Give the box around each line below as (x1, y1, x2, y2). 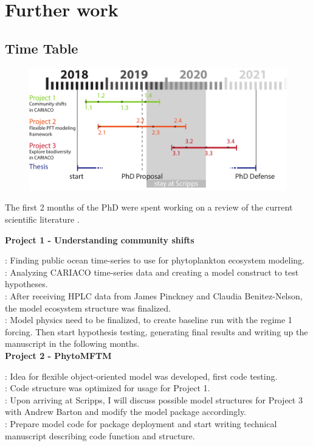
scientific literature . (5, 213, 80, 225)
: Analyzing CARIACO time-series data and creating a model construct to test (5, 265, 299, 278)
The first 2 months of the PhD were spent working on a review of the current (5, 201, 293, 214)
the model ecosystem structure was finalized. (5, 301, 171, 314)
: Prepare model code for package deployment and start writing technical (5, 417, 277, 430)
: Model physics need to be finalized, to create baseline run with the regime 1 (5, 313, 292, 326)
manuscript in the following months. (5, 337, 140, 350)
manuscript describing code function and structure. (5, 429, 195, 442)
